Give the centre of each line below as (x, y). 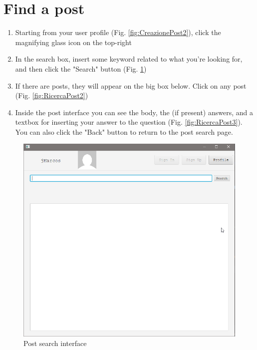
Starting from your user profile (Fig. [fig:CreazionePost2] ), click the (118, 32)
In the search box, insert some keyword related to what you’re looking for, (129, 59)
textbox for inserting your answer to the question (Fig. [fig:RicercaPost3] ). (129, 122)
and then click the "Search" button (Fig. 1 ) (81, 68)
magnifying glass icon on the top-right (73, 42)
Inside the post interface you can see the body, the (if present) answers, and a (134, 112)
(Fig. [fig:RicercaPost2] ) (52, 95)
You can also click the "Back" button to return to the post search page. (124, 131)
